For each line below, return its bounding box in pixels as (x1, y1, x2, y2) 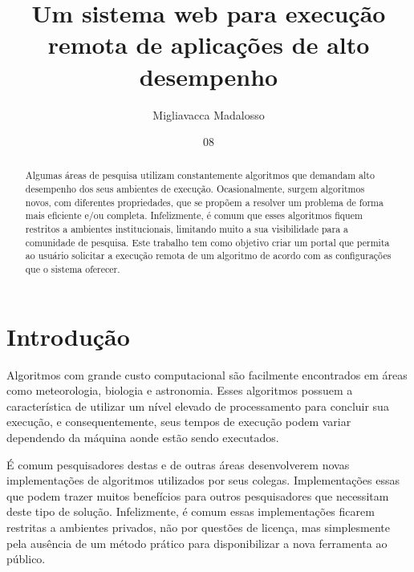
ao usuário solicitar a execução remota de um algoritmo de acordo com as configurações (25, 249, 392, 262)
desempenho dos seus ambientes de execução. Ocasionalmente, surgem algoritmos (25, 182, 365, 196)
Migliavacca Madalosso (152, 106, 265, 123)
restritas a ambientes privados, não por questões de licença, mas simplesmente (6, 519, 390, 536)
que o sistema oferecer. (25, 262, 120, 276)
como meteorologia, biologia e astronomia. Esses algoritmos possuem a (6, 382, 353, 399)
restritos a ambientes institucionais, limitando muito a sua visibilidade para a (25, 222, 349, 236)
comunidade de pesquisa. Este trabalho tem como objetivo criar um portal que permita (25, 235, 390, 249)
